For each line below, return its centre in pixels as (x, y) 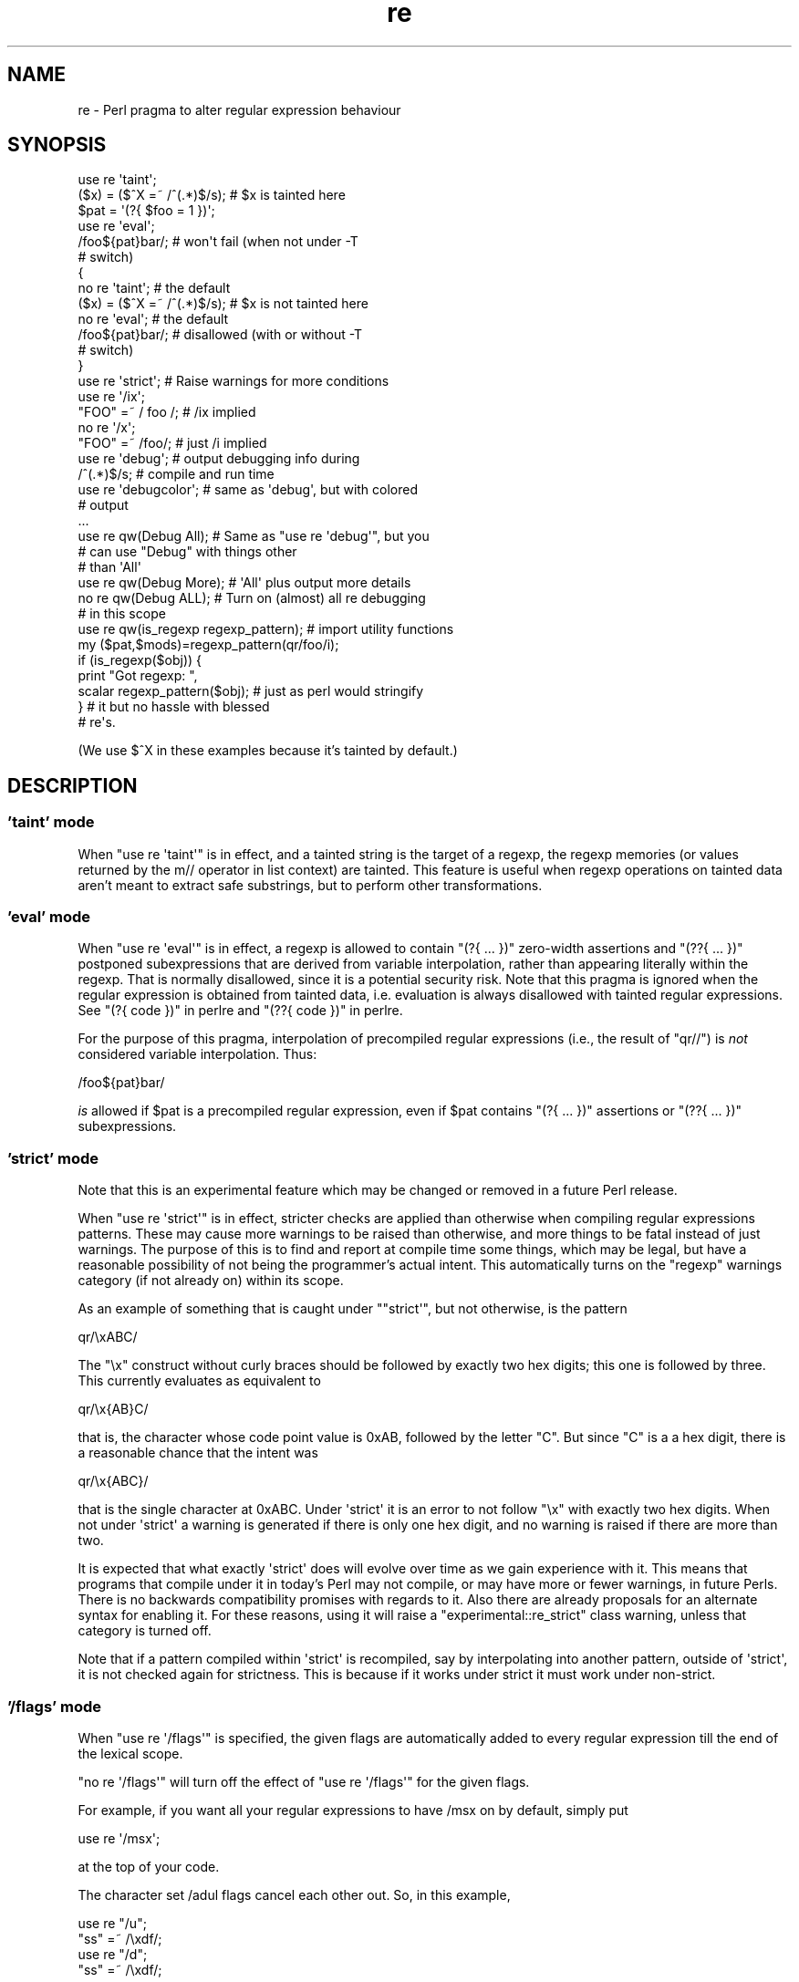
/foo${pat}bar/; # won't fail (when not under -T (218, 242)
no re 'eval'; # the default (153, 319)
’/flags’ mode (55, 1706)
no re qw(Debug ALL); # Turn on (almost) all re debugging (252, 598)
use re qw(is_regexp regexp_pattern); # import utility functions (266, 629)
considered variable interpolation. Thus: (197, 1054)
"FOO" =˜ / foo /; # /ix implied (167, 412)
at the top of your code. (149, 1866)
